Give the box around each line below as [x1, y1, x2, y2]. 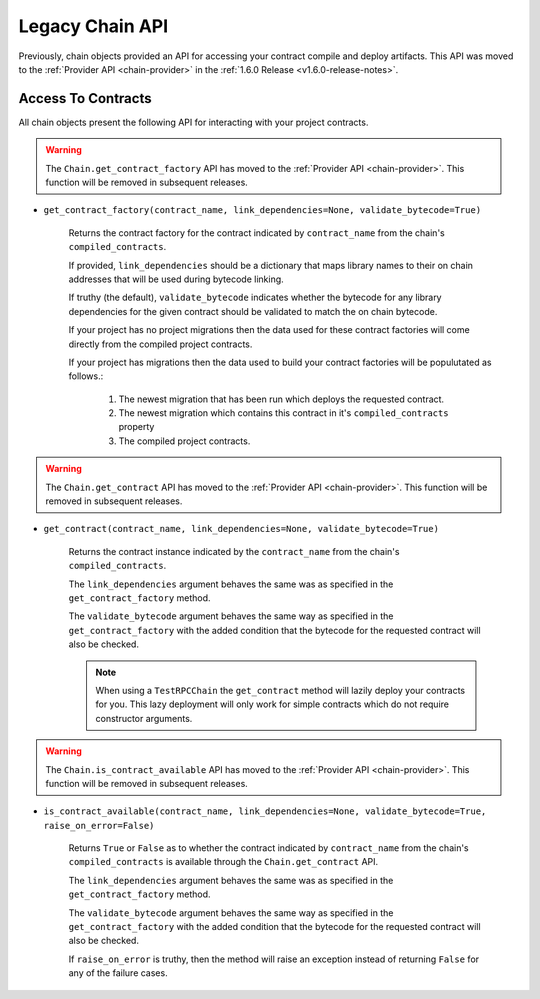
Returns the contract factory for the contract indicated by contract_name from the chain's [68, 226, 445, 239]
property [118, 421, 155, 433]
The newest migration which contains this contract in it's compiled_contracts [118, 407, 449, 419]
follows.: [68, 370, 104, 382]
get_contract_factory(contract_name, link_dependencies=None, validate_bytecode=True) [43, 205, 482, 216]
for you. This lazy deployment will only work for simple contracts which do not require [95, 698, 450, 710]
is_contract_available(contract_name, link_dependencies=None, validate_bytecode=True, [43, 806, 487, 817]
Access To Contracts [18, 90, 152, 107]
